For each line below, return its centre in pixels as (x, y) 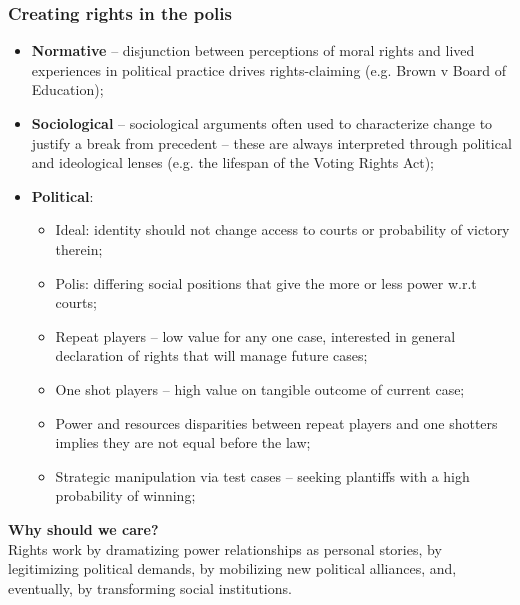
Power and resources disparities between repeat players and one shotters (276, 422)
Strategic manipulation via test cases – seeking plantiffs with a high (262, 475)
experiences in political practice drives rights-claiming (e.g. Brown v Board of (268, 69)
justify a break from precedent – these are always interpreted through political (271, 142)
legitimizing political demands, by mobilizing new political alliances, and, (232, 568)
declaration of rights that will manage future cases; (211, 355)
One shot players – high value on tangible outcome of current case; (260, 388)
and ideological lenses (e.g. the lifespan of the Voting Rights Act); (233, 162)
